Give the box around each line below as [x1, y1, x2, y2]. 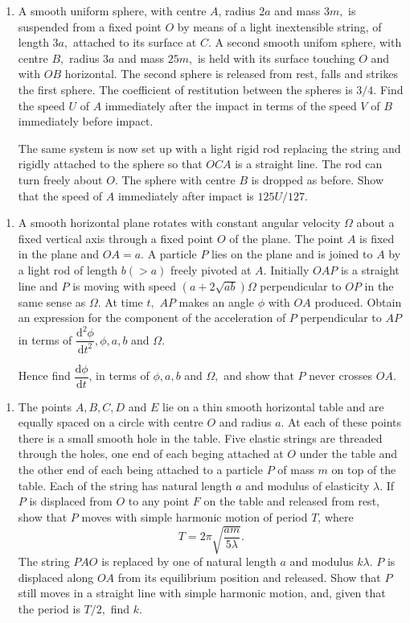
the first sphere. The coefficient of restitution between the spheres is [18, 80, 353, 97]
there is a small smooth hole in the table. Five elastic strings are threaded [18, 429, 383, 446]
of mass [277, 461, 314, 478]
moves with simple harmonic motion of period [81, 508, 308, 525]
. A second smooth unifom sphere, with [207, 34, 402, 51]
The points [18, 398, 72, 415]
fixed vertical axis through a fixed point [18, 229, 214, 246]
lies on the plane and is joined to [211, 245, 373, 262]
